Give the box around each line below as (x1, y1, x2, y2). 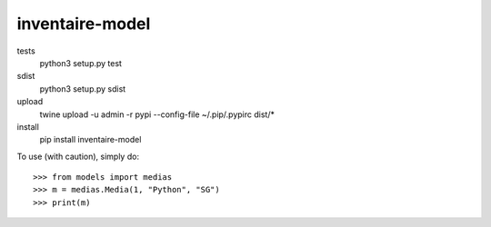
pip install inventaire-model (39, 134, 142, 145)
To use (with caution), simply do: (16, 151, 140, 162)
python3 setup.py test (39, 57, 123, 68)
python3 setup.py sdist (39, 83, 126, 94)
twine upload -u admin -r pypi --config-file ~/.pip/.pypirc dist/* (39, 109, 275, 120)
